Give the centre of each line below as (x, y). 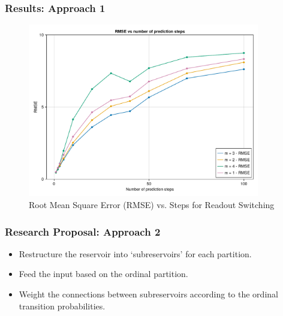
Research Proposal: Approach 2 (83, 231)
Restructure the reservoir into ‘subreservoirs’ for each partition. (135, 253)
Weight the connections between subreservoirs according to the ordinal (148, 294)
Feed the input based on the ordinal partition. (103, 274)
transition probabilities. (62, 306)
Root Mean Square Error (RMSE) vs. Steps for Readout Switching (152, 204)
